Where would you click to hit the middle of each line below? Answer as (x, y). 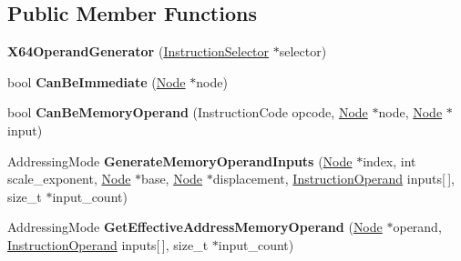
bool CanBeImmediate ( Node (97, 81)
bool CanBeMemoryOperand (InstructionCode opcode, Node (188, 112)
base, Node (172, 179)
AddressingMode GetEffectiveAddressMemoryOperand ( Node (195, 227)
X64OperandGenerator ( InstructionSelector (138, 51)
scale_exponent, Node (69, 179)
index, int (389, 161)
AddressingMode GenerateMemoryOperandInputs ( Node (180, 161)
